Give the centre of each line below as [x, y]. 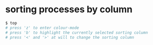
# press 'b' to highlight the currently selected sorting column [76, 32]
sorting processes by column [69, 9]
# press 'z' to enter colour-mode [42, 28]
